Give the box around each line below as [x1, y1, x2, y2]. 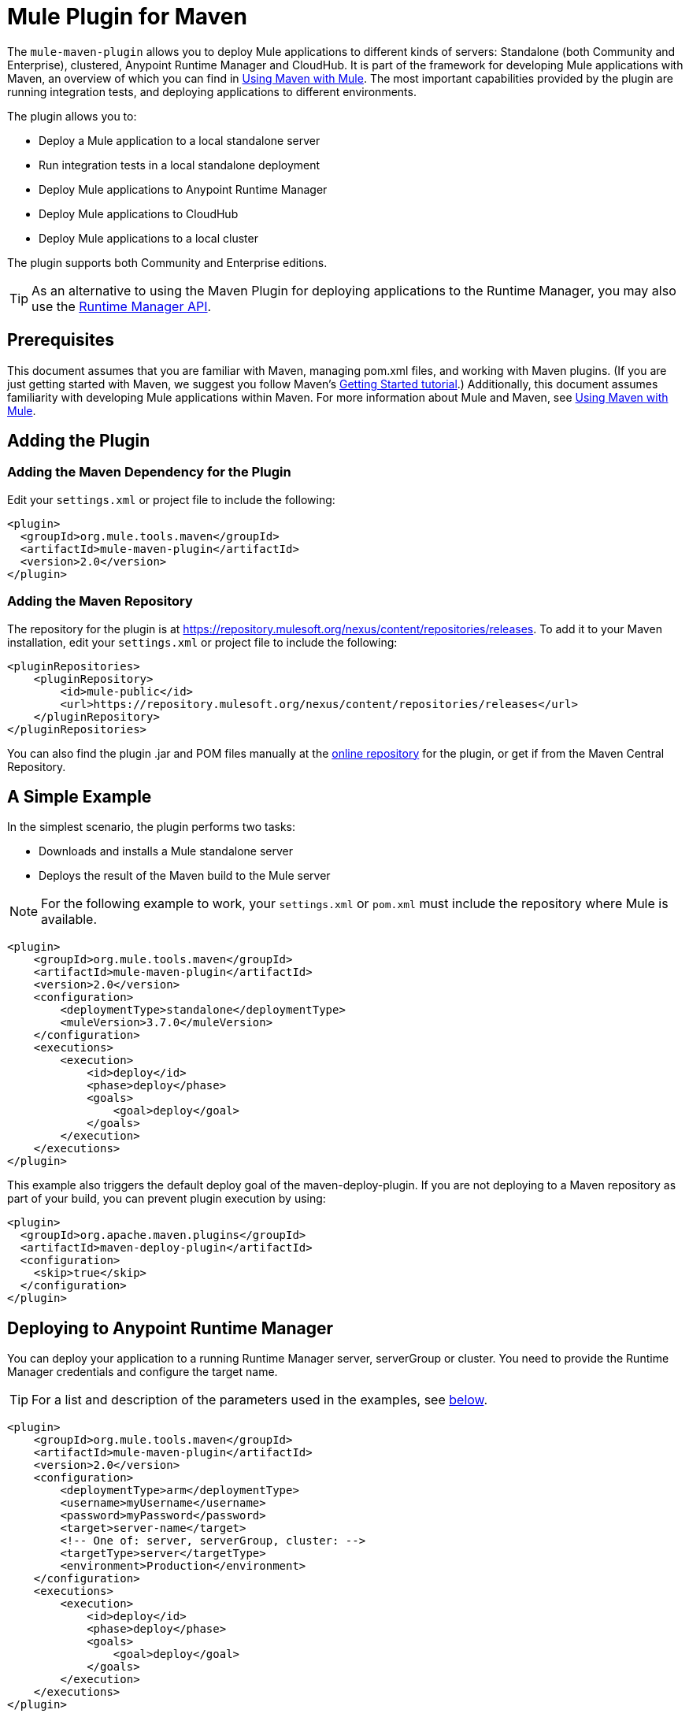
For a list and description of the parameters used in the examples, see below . [31, 1392, 488, 1408]
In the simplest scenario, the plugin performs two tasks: [7, 820, 296, 834]
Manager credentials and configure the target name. [7, 1365, 278, 1379]
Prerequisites [7, 330, 114, 350]
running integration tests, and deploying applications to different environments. [7, 84, 417, 98]
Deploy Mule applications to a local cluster [39, 231, 258, 245]
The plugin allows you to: [7, 109, 137, 123]
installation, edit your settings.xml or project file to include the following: [7, 635, 398, 649]
